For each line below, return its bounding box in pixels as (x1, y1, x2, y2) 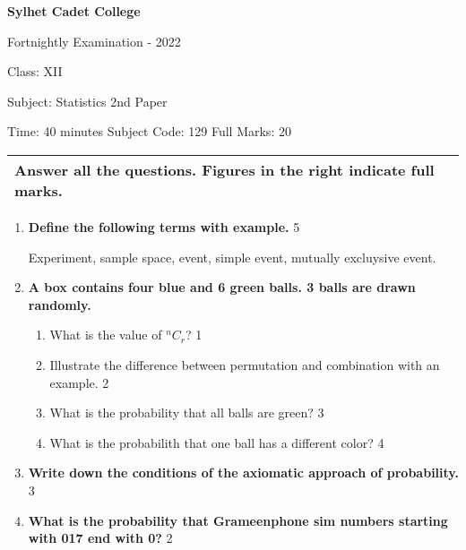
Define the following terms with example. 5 (28, 217, 300, 236)
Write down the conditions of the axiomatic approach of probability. (28, 463, 459, 482)
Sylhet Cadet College (7, 2, 141, 20)
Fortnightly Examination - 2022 (7, 31, 181, 50)
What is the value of (49, 325, 162, 344)
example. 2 (49, 373, 109, 391)
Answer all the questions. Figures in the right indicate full (14, 159, 435, 180)
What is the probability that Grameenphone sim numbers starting (28, 511, 448, 529)
